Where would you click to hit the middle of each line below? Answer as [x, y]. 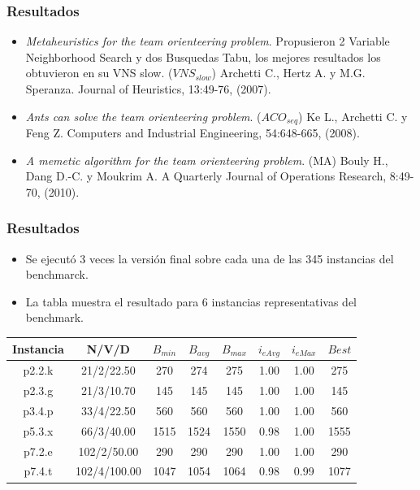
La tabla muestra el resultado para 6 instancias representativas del [191, 301]
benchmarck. [57, 274]
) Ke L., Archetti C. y [353, 116]
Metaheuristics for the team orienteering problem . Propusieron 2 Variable [208, 41]
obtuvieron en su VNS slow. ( [99, 73]
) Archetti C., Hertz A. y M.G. [288, 73]
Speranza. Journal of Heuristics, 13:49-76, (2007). [148, 89]
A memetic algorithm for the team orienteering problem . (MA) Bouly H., [207, 160]
